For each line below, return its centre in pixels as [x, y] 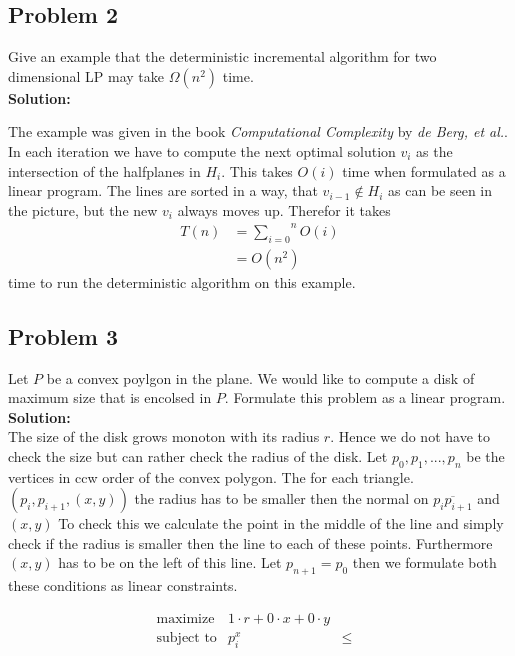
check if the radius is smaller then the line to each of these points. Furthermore [250, 542]
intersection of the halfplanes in [104, 170]
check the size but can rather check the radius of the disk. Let [198, 455]
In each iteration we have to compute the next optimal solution [202, 150]
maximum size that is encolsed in [110, 397]
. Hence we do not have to [410, 436]
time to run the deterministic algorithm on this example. [182, 281]
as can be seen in [440, 190]
